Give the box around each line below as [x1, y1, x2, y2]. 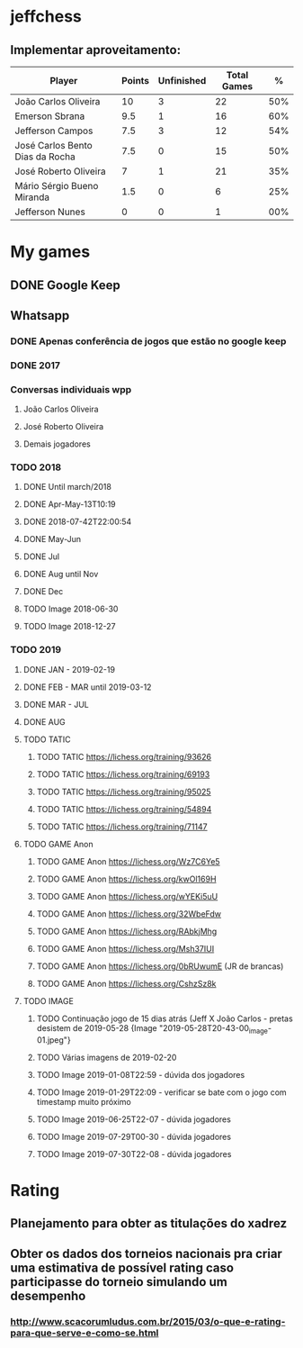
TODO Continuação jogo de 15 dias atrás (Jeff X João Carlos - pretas [36, 1013, 293, 1024]
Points [121, 75, 150, 86]
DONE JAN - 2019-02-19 [22, 664, 116, 674]
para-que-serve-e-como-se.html [10, 1326, 159, 1339]
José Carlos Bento [14, 140, 93, 151]
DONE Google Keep [10, 277, 120, 293]
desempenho [10, 1289, 86, 1304]
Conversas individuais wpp [10, 383, 132, 395]
